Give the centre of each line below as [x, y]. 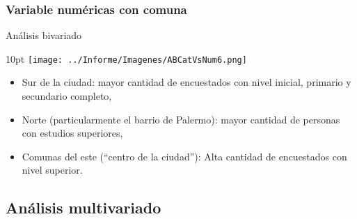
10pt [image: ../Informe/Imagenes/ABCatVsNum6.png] [126, 58]
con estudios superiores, [72, 133]
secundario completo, [67, 96]
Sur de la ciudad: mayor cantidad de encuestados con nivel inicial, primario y [187, 82]
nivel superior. [52, 170]
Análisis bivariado [44, 35]
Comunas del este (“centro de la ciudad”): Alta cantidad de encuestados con [184, 156]
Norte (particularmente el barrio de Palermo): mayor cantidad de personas [181, 119]
